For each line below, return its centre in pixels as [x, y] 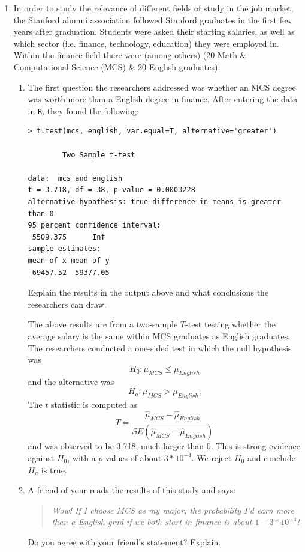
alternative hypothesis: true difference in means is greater [154, 202]
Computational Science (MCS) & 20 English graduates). [117, 66]
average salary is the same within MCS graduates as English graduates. [159, 335]
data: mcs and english [75, 178]
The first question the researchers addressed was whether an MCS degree [162, 87]
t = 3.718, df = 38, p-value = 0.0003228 [111, 190]
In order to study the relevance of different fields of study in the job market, [153, 8]
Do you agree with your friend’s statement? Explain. [124, 541]
